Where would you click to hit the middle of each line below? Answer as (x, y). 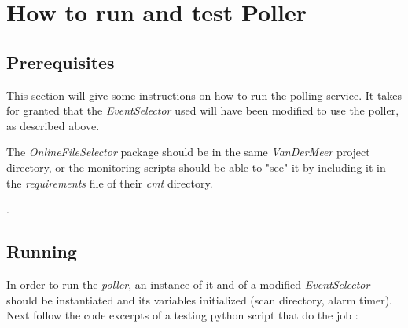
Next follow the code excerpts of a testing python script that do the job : (182, 315)
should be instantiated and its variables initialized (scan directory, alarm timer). (200, 299)
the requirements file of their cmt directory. (110, 182)
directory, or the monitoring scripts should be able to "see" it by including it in (196, 167)
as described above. (53, 125)
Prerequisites (61, 62)
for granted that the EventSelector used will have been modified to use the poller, (203, 110)
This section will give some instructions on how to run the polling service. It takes (204, 95)
